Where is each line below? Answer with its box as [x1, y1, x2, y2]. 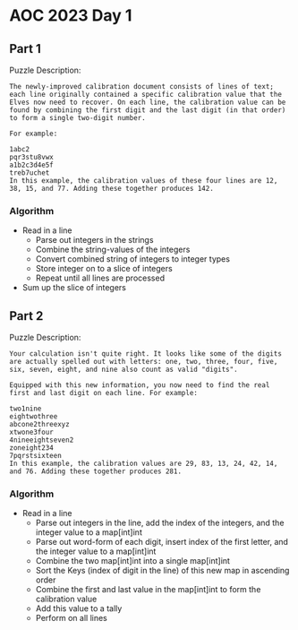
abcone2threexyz [9, 420, 70, 429]
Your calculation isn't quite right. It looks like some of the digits [9, 350, 282, 358]
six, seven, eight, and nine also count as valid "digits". [9, 365, 239, 375]
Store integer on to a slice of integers [35, 263, 173, 274]
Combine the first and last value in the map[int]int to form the [35, 584, 261, 595]
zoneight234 [9, 444, 54, 453]
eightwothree [9, 412, 58, 421]
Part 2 [9, 308, 44, 324]
